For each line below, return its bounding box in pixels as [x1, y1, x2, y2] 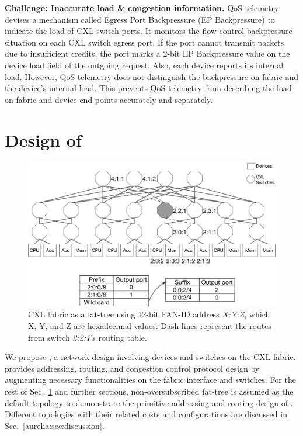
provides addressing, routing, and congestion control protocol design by [5, 362, 260, 374]
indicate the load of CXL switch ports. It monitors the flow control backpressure [5, 25, 292, 37]
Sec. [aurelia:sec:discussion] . [5, 419, 105, 431]
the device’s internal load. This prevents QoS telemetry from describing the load [5, 82, 292, 94]
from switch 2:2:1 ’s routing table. [28, 331, 147, 343]
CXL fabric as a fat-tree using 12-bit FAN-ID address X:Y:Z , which [28, 308, 270, 320]
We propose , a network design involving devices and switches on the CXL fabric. [5, 351, 296, 363]
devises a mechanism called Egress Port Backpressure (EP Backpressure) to [5, 13, 275, 25]
